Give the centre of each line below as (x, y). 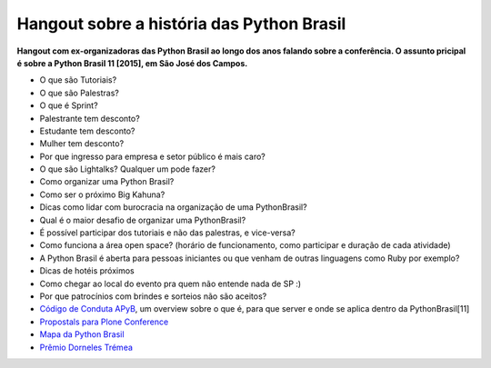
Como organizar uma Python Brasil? (107, 182)
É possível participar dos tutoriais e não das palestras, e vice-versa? (167, 233)
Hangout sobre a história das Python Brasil (181, 24)
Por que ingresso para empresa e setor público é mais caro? (152, 156)
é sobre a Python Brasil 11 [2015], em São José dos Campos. (132, 63)
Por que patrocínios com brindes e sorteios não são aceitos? (153, 296)
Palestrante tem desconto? (90, 118)
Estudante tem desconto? (87, 131)
